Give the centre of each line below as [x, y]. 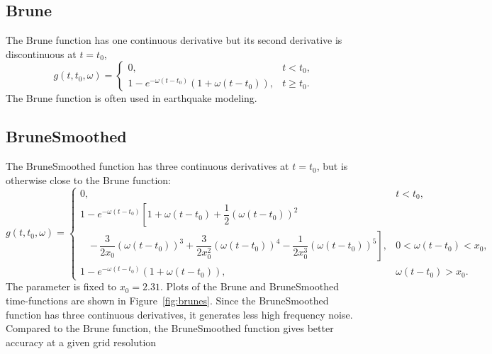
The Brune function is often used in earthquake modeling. [132, 98]
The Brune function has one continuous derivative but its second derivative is [174, 40]
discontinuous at [41, 53]
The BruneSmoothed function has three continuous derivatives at [147, 166]
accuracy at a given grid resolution [81, 342]
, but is [332, 166]
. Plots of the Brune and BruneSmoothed [250, 286]
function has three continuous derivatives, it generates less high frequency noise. [179, 314]
